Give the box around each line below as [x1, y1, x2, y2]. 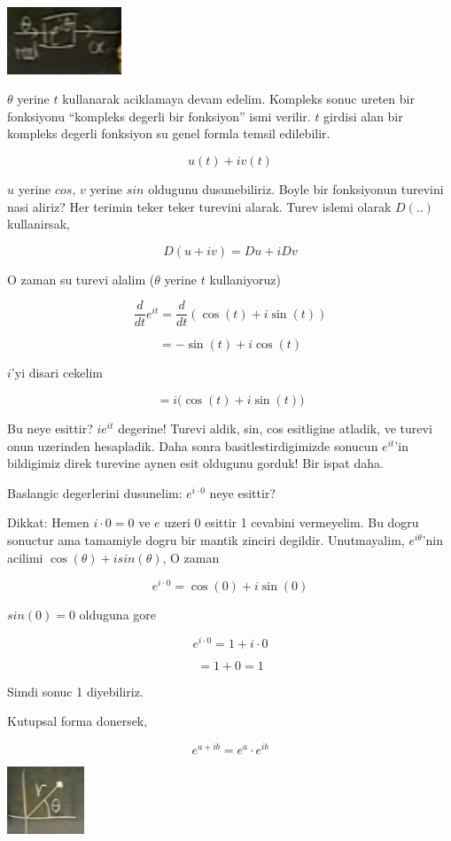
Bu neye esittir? [7, 418, 93, 437]
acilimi [7, 548, 43, 566]
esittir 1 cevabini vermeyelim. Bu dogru [205, 513, 419, 532]
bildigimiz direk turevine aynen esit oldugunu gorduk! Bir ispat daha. [7, 454, 384, 472]
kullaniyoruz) [209, 269, 281, 288]
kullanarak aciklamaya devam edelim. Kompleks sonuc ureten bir [62, 90, 415, 108]
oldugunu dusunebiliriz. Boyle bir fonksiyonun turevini [148, 179, 444, 198]
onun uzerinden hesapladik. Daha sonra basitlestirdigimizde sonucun [7, 436, 378, 455]
